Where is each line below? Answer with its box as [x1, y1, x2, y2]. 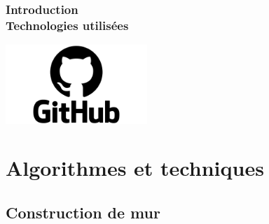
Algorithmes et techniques [6, 154, 264, 182]
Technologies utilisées [6, 16, 129, 33]
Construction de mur [6, 201, 160, 223]
